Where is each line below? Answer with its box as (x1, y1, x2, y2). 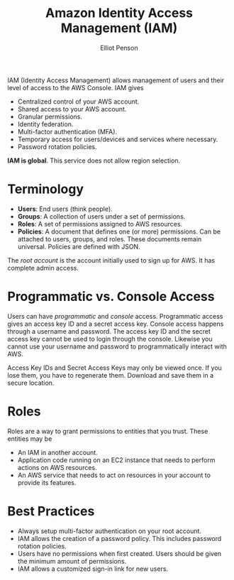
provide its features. (17, 478, 77, 487)
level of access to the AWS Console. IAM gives (7, 83, 144, 92)
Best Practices (7, 503, 95, 519)
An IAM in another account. (17, 448, 98, 456)
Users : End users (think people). (17, 204, 113, 213)
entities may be (7, 434, 52, 443)
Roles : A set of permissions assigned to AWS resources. (17, 219, 183, 228)
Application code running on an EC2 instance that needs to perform (17, 456, 216, 464)
